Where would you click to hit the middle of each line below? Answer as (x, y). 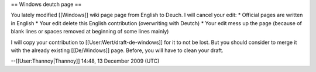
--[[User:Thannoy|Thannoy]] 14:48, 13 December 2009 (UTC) (85, 61)
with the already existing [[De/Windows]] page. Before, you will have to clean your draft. (117, 50)
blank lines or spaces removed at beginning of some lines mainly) (90, 32)
